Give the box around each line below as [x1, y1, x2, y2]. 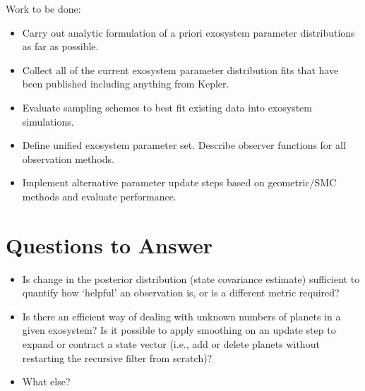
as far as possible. [22, 39, 99, 54]
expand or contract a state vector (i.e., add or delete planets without [22, 337, 320, 351]
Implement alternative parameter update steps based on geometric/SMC [22, 175, 337, 190]
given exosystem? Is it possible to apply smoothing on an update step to [22, 323, 336, 337]
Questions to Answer [6, 230, 213, 259]
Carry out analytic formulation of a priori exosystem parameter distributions [22, 25, 355, 40]
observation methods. [22, 151, 114, 166]
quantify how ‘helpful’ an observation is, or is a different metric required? [22, 285, 340, 300]
